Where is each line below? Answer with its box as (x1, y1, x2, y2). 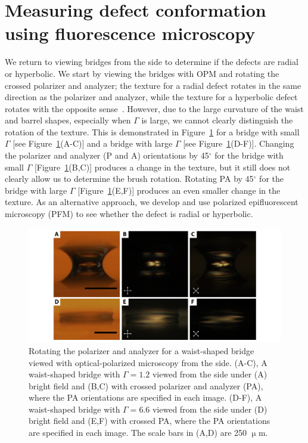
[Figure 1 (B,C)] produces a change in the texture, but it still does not (34, 160, 291, 173)
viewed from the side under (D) (152, 402, 267, 415)
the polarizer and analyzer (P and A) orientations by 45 (5, 149, 209, 162)
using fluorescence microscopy (5, 21, 256, 45)
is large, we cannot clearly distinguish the (141, 114, 293, 126)
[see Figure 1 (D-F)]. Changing (183, 137, 294, 150)
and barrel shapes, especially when (5, 114, 131, 126)
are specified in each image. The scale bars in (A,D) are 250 (29, 426, 247, 439)
